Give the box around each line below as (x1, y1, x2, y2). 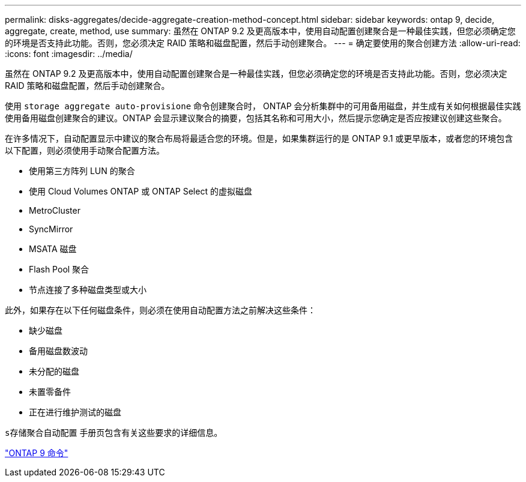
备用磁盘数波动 (29, 346, 88, 356)
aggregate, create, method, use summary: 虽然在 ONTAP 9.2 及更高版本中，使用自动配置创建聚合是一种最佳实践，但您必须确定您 (5, 26, 516, 36)
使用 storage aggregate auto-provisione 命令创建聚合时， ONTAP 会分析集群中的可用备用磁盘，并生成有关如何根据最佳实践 (5, 101, 521, 111)
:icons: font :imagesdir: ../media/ (5, 49, 133, 59)
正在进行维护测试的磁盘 (29, 407, 121, 417)
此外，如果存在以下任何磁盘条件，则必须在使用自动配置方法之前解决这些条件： (5, 305, 316, 315)
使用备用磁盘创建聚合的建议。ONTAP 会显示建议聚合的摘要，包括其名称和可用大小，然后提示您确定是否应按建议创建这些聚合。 (5, 113, 507, 123)
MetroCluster (29, 205, 80, 215)
